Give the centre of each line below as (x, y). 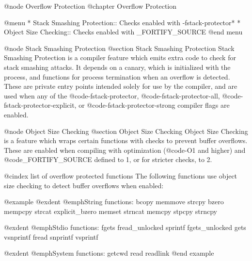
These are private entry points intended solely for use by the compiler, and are (121, 86)
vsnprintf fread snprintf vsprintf (51, 237)
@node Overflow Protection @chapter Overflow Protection (90, 6)
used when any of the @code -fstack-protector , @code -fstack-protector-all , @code (122, 95)
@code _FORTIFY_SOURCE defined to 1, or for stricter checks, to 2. (108, 159)
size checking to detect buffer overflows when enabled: (84, 185)
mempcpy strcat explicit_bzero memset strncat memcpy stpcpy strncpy (110, 211)
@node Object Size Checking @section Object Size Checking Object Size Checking (126, 131)
